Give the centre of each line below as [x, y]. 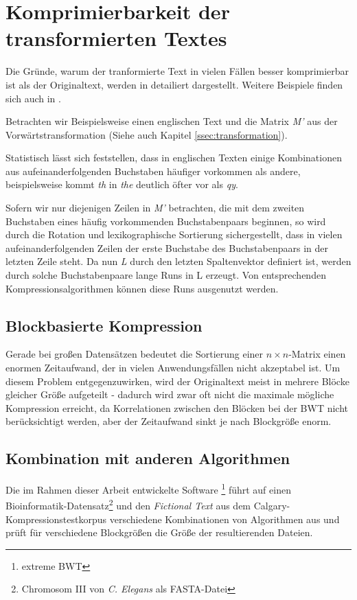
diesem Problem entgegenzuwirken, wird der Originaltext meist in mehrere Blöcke [177, 381]
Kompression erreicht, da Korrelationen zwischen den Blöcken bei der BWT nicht [177, 407]
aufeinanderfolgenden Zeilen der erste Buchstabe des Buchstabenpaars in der [167, 247]
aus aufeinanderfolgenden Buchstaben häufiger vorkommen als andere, [153, 171]
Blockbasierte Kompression [104, 325]
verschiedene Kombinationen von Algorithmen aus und [224, 519]
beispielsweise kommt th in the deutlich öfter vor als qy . [122, 184]
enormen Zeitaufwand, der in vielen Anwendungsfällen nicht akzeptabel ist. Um [173, 368]
